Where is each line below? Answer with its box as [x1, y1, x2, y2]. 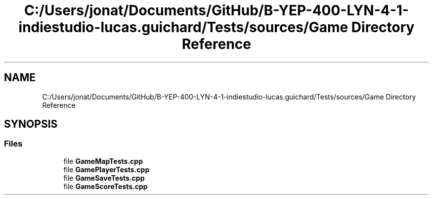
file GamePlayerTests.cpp [63, 165, 150, 174]
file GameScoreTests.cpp [63, 182, 148, 191]
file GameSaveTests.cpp [63, 173, 145, 182]
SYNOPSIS [4, 118, 58, 131]
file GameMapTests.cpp [63, 156, 143, 165]
